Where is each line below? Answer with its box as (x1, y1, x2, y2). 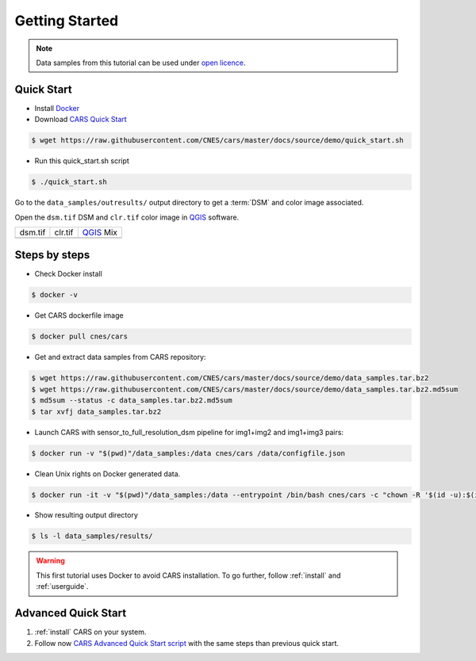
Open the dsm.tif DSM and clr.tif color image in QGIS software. (14, 212, 240, 222)
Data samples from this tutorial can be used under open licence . (36, 58, 246, 67)
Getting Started (14, 12, 119, 29)
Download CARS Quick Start (34, 115, 127, 124)
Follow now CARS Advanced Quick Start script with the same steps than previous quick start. (34, 638, 340, 648)
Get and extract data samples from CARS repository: (34, 353, 206, 362)
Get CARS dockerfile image (34, 311, 124, 320)
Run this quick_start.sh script (34, 156, 130, 166)
